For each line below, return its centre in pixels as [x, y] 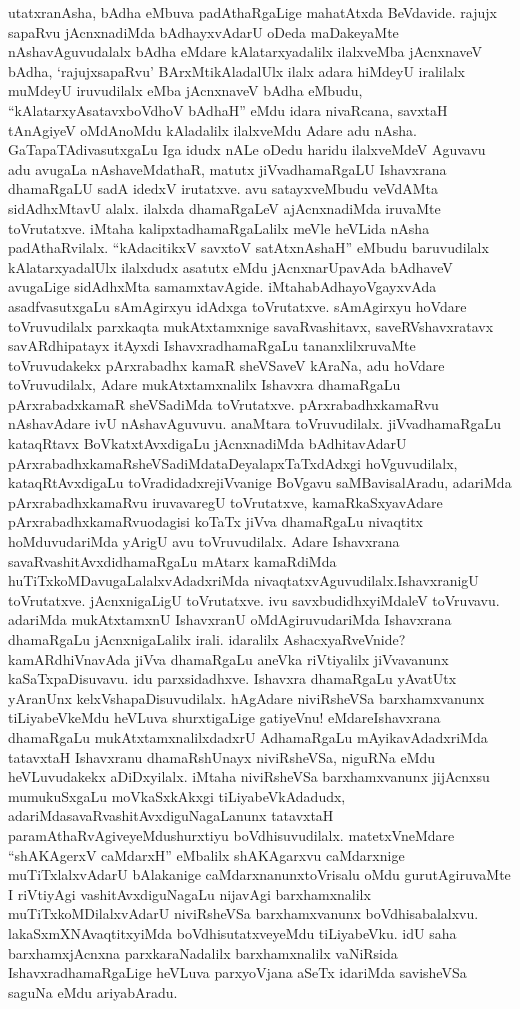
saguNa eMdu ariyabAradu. [93, 991]
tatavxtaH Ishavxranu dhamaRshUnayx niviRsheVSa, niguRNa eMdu [222, 756]
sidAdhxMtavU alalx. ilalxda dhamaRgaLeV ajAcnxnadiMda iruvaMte [224, 207]
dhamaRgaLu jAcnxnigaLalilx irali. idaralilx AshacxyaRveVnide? [207, 639]
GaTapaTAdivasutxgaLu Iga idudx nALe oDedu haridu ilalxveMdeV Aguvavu [247, 149]
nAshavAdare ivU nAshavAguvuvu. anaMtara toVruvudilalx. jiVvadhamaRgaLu [255, 423]
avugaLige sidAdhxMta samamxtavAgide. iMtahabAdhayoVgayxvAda [222, 286]
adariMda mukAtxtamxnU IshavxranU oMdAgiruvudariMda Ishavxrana [230, 619]
